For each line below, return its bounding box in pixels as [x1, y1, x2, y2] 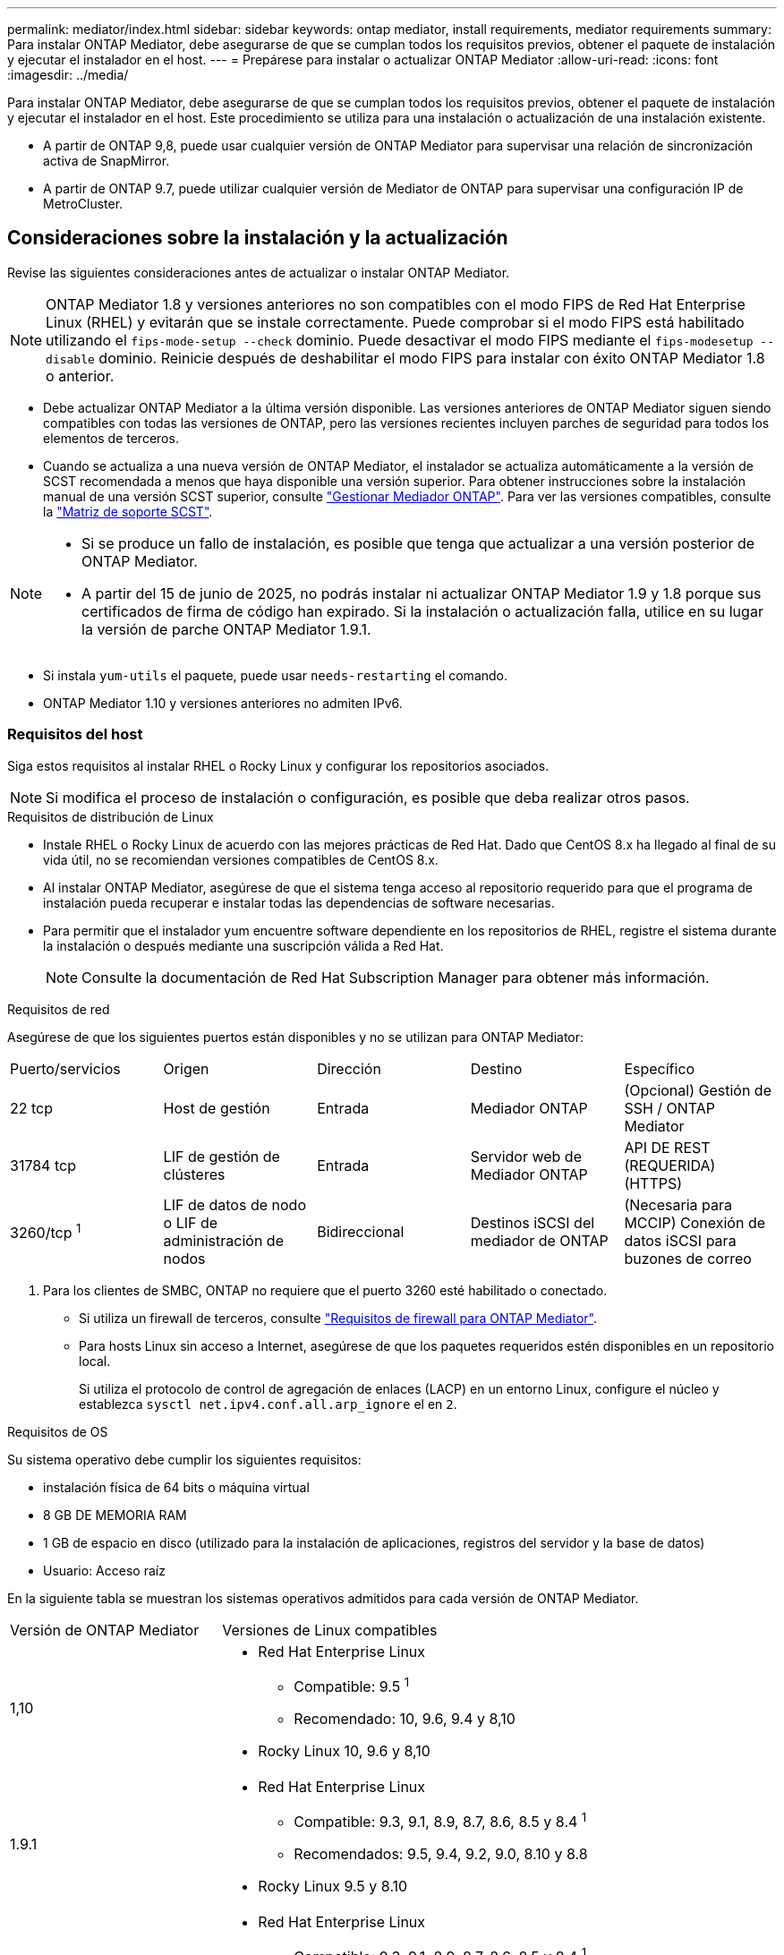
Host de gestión [163, 1098, 270, 1117]
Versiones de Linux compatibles [222, 1620, 438, 1639]
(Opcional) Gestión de [624, 1080, 771, 1099]
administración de [163, 1231, 284, 1250]
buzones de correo [624, 1249, 752, 1268]
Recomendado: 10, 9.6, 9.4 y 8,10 [294, 1709, 516, 1728]
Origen [163, 1059, 209, 1078]
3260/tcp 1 [10, 1220, 81, 1242]
